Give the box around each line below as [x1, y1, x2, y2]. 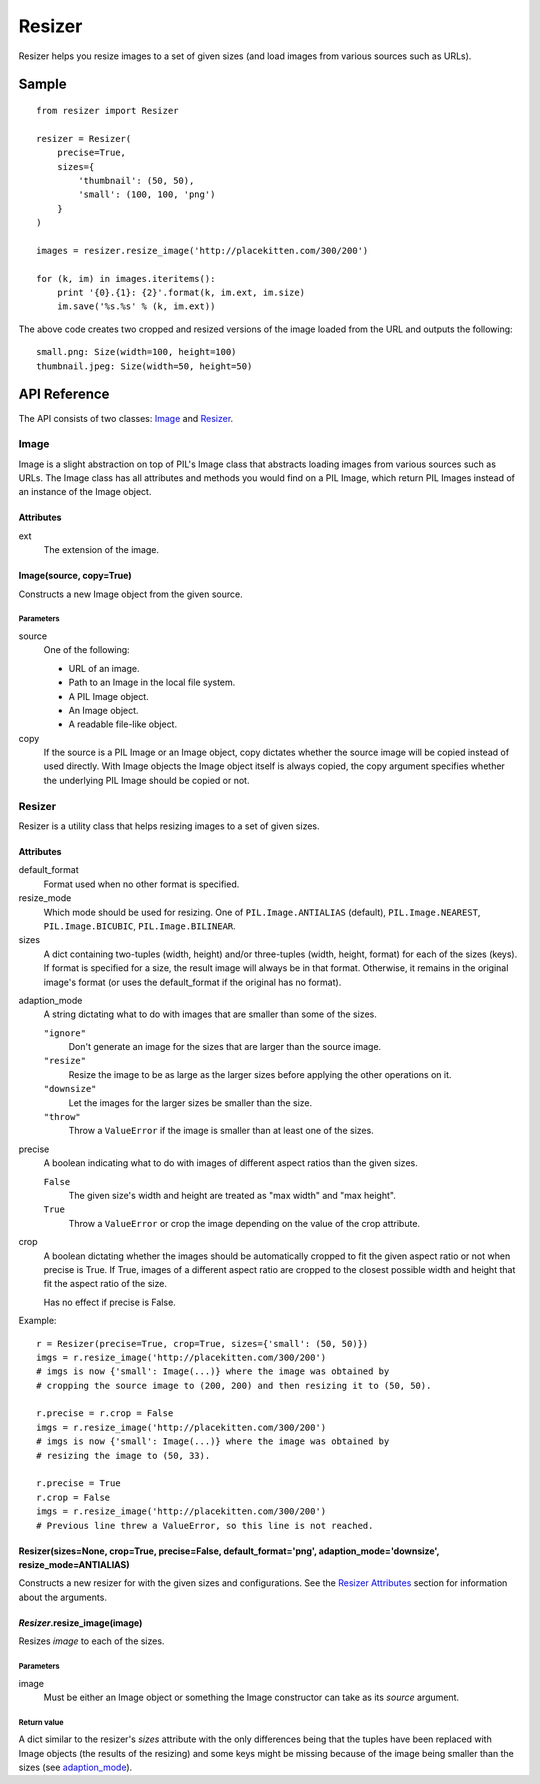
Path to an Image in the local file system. [68, 676, 236, 689]
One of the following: [43, 644, 130, 656]
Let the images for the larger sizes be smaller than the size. [68, 1096, 313, 1109]
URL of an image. [68, 662, 140, 674]
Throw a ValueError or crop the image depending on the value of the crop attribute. [68, 1217, 420, 1229]
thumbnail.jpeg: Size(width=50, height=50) [36, 360, 253, 372]
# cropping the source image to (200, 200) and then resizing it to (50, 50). [36, 1380, 432, 1391]
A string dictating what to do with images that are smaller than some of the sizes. [43, 1008, 377, 1020]
